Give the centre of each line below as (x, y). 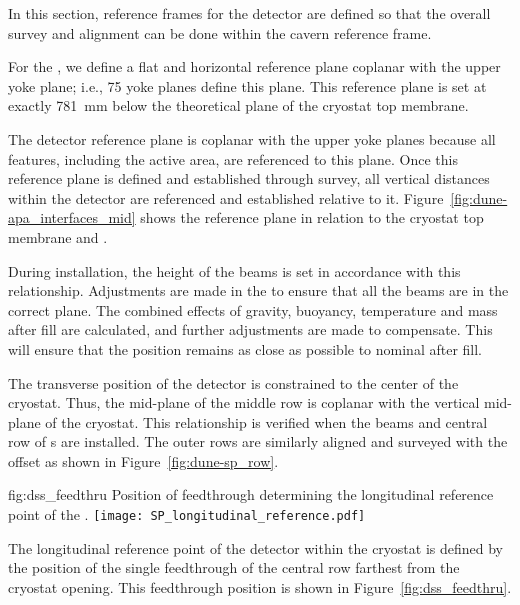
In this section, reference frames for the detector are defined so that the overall (249, 13)
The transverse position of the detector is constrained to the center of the (233, 382)
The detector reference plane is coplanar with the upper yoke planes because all (252, 138)
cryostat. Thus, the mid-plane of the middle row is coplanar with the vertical (244, 402)
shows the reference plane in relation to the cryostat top (312, 217)
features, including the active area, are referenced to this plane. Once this (233, 158)
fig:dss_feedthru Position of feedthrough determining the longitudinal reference (251, 494)
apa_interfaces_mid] (72, 217)
